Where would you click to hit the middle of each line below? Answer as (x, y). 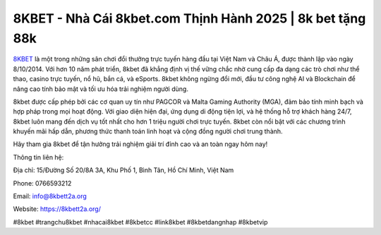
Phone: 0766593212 (42, 183)
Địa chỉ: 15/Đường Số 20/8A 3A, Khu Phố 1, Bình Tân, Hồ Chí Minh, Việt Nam (123, 170)
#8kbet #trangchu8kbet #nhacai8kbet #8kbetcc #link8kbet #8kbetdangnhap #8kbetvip (140, 222)
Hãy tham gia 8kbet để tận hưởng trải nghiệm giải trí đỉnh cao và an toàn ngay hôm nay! (140, 144)
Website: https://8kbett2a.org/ (57, 209)
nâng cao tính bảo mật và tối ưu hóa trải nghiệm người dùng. (101, 89)
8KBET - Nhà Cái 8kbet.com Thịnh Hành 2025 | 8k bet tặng (189, 18)
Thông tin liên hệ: (38, 157)
